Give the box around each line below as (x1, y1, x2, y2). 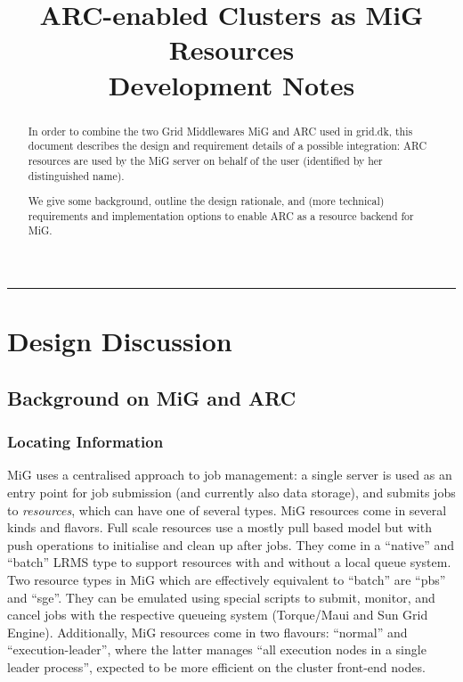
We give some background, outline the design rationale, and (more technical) (28, 193, 385, 209)
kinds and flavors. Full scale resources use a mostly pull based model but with (7, 518, 432, 537)
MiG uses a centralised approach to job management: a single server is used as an (7, 465, 452, 484)
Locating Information (7, 431, 164, 453)
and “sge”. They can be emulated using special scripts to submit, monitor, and (7, 588, 435, 606)
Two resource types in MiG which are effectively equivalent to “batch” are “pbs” (7, 570, 446, 588)
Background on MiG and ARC (7, 383, 296, 411)
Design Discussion (7, 323, 232, 359)
